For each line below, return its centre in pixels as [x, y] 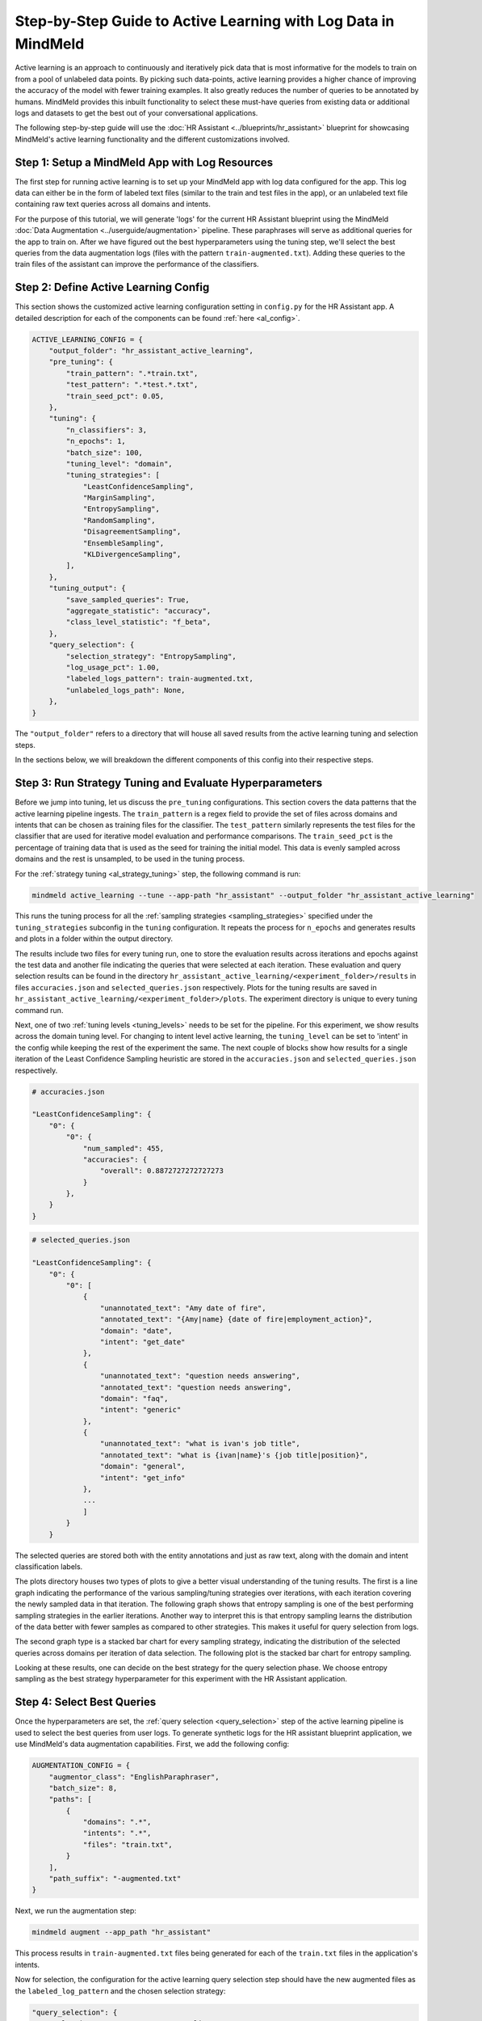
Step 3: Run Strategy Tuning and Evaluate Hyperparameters [169, 783]
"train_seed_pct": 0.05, [115, 396]
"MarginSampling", [119, 498]
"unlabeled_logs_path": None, [126, 690]
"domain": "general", [143, 1466]
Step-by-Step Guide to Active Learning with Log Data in [205, 21]
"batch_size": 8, [83, 1788]
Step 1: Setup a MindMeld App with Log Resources [144, 162]
